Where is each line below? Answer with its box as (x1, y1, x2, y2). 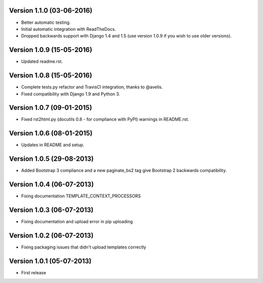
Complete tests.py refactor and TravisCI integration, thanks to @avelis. (21, 84, 163, 90)
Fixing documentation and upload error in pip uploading (21, 219, 133, 225)
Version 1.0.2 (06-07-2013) (9, 231, 94, 240)
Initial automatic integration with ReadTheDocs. (21, 26, 116, 32)
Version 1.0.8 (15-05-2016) (9, 71, 93, 80)
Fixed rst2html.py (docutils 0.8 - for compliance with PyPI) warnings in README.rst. (21, 116, 189, 122)
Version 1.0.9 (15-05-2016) (9, 46, 93, 54)
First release (21, 269, 46, 275)
